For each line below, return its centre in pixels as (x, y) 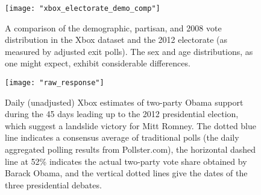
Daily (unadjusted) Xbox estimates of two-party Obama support (124, 102)
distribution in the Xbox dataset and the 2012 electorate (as (116, 40)
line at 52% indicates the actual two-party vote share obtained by (126, 161)
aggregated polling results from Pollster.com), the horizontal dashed (130, 149)
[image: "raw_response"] (55, 83)
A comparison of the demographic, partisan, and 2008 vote (113, 27)
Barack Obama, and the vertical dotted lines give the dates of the (126, 173)
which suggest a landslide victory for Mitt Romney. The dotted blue (131, 125)
